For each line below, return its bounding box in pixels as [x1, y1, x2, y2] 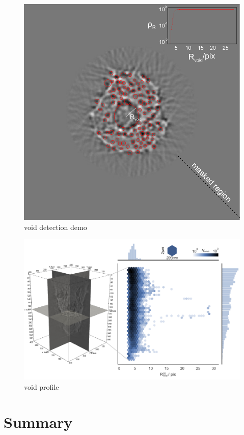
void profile [24, 381, 59, 392]
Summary [4, 411, 73, 432]
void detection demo [24, 221, 87, 232]
